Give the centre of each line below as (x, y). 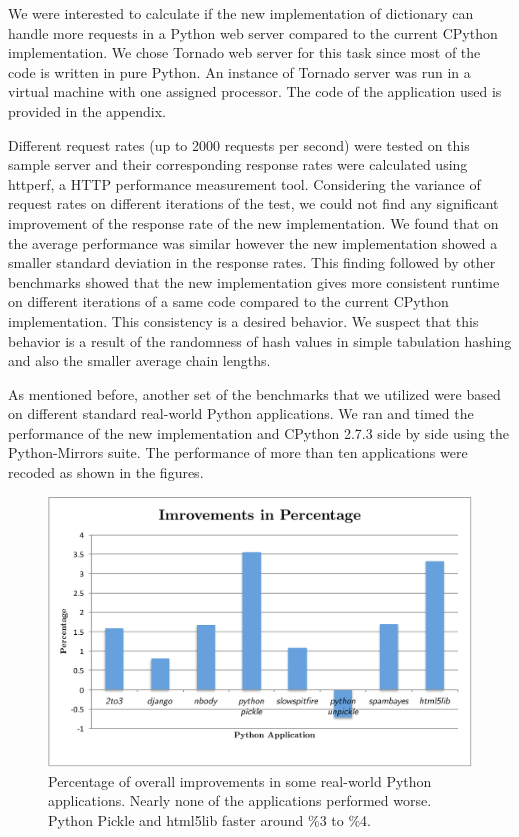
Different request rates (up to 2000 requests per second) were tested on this (239, 144)
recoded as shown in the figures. (106, 472)
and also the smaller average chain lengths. (139, 360)
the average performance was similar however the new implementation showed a (253, 242)
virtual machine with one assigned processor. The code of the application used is (255, 91)
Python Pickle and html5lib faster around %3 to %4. (209, 819)
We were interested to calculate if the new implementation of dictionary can (241, 13)
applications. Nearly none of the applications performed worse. (240, 800)
